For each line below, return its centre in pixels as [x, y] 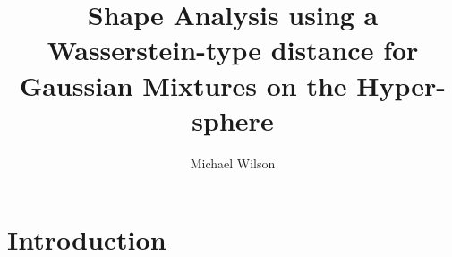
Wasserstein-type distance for [233, 50]
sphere [233, 120]
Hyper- [401, 85]
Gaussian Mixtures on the [183, 85]
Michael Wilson [233, 163]
